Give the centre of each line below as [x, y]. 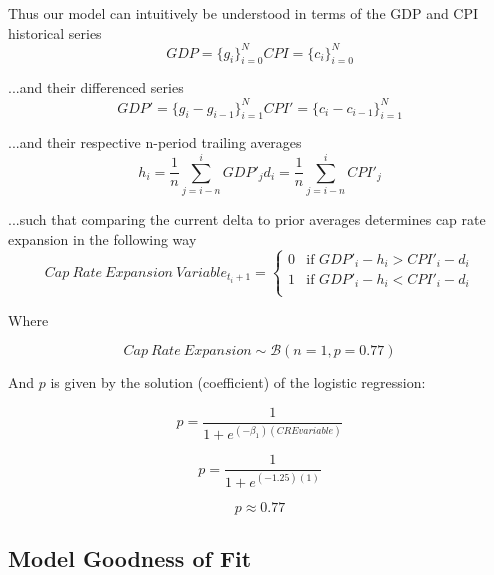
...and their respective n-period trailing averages [155, 142]
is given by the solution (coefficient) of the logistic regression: [238, 382]
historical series [55, 32]
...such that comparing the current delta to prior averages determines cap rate [247, 219]
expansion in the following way [102, 238]
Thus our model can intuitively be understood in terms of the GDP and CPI [243, 13]
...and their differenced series [96, 87]
